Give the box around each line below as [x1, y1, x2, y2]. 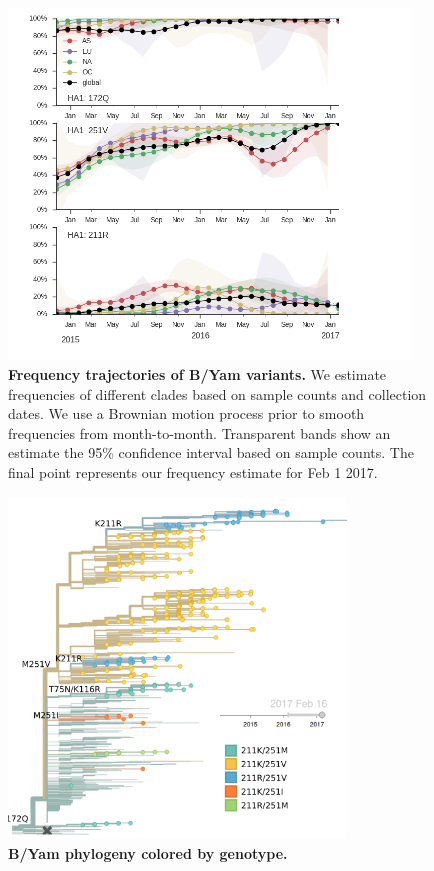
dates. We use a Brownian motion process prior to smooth [8, 403, 365, 424]
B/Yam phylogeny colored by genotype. [8, 843, 288, 864]
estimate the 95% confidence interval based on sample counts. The [8, 442, 414, 463]
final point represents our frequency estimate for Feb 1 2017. [8, 462, 378, 482]
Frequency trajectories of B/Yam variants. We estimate [8, 364, 387, 385]
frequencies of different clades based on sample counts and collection [8, 383, 427, 404]
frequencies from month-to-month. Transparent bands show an [8, 422, 391, 443]
